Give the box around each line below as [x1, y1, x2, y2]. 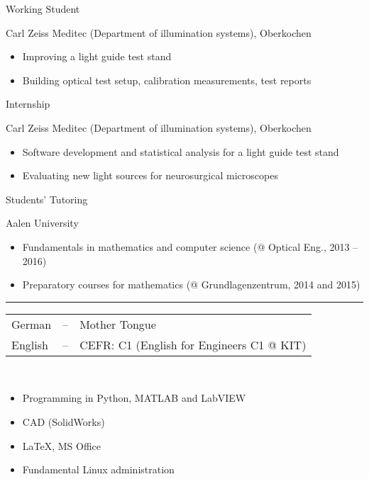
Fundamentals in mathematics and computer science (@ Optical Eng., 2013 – [22, 239, 358, 254]
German [11, 315, 52, 332]
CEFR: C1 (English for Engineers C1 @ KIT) [79, 336, 307, 353]
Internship [6, 96, 50, 111]
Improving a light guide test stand [22, 49, 172, 64]
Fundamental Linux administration [22, 462, 175, 477]
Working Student [6, 1, 80, 16]
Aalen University [6, 215, 79, 230]
